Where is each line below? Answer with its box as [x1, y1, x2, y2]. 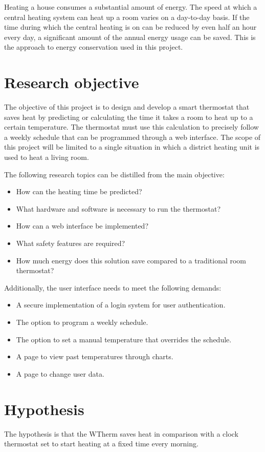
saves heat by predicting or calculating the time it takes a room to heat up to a [4, 111, 253, 122]
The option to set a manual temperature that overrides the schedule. [16, 334, 232, 344]
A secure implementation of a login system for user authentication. [16, 299, 226, 310]
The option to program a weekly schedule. [16, 317, 148, 327]
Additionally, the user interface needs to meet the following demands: [4, 282, 222, 293]
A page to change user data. [16, 368, 104, 379]
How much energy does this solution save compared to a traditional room [16, 255, 247, 265]
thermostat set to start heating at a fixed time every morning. [4, 438, 198, 449]
